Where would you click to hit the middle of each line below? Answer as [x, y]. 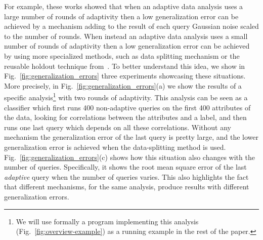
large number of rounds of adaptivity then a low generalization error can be [121, 16]
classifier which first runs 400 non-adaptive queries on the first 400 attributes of [127, 107]
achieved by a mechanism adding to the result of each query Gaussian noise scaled [131, 26]
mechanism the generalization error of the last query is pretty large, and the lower [131, 137]
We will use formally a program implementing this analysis [107, 221]
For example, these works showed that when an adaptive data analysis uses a [124, 6]
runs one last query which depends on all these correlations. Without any [118, 127]
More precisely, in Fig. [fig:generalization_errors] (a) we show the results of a [123, 85]
